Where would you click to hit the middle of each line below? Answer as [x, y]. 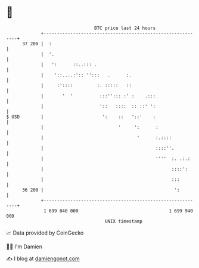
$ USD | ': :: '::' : [81, 117]
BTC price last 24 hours [125, 28]
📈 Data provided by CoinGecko [45, 233]
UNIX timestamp [124, 221]
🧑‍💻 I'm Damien [24, 247]
